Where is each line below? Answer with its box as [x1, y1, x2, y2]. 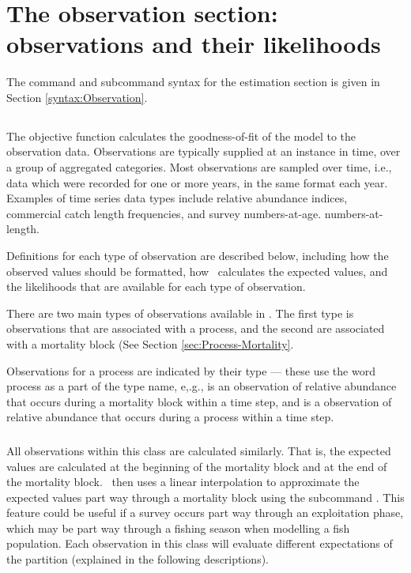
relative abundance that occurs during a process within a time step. [6, 409, 334, 425]
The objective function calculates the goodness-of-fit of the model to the [6, 127, 356, 144]
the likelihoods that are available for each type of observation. [6, 278, 306, 295]
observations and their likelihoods [6, 28, 381, 60]
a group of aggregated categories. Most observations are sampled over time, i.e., [6, 159, 392, 175]
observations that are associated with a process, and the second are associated [6, 320, 385, 337]
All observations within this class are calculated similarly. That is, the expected [6, 442, 391, 458]
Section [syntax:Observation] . [6, 89, 148, 105]
